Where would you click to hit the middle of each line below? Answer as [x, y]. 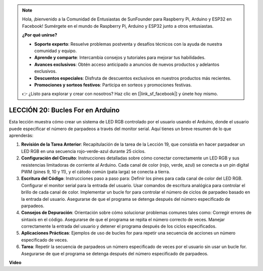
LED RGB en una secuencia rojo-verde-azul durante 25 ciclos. [84, 151]
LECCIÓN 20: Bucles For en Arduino [64, 110]
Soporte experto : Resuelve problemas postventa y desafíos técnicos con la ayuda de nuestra [128, 44]
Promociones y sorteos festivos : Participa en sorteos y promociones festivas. [113, 85]
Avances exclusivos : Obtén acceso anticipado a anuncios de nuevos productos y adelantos [127, 64]
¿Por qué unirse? [40, 35]
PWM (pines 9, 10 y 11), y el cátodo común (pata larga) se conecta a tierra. [96, 172]
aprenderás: [21, 135]
